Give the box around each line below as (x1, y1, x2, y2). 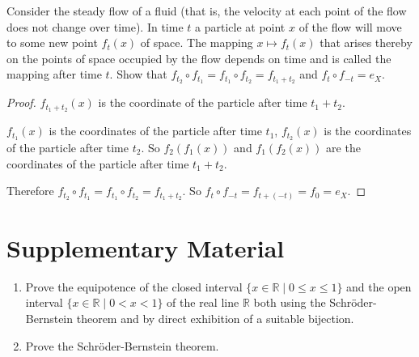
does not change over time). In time (6, 18, 184, 35)
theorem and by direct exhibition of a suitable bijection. (76, 309, 354, 326)
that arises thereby (320, 34, 413, 51)
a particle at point (195, 18, 286, 35)
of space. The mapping (140, 34, 253, 51)
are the (326, 138, 361, 155)
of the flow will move (298, 18, 402, 35)
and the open (346, 278, 412, 295)
